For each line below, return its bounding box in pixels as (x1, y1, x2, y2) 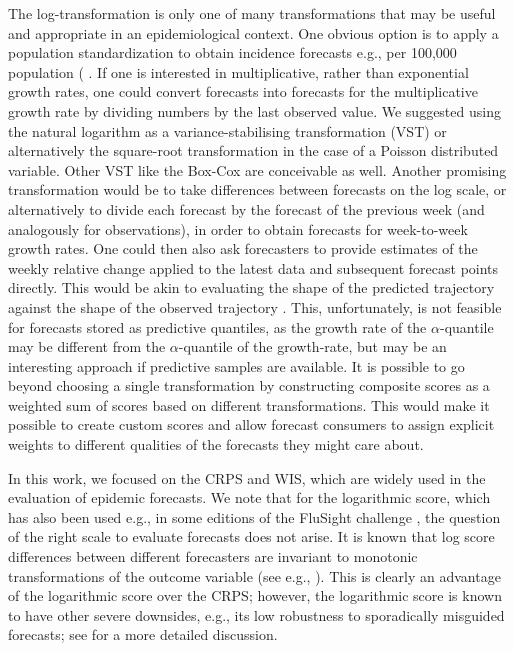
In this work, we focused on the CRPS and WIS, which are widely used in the (8, 467, 486, 488)
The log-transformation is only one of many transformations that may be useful (8, 3, 496, 23)
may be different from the (8, 336, 166, 357)
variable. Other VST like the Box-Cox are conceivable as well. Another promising (8, 159, 507, 180)
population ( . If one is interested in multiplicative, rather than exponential (8, 61, 469, 82)
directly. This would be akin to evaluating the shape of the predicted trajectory (8, 277, 495, 298)
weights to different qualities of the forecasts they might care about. (8, 434, 424, 455)
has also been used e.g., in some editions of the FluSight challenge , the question (8, 506, 501, 527)
